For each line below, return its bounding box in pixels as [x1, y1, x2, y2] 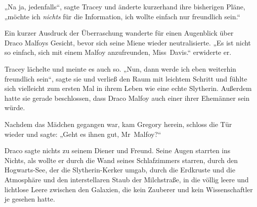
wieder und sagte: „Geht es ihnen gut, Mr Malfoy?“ [4, 128, 161, 139]
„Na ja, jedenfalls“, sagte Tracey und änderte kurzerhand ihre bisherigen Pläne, [4, 1, 246, 11]
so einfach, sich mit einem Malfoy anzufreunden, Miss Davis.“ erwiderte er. [4, 47, 231, 57]
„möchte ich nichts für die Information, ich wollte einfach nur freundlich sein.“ [4, 11, 241, 21]
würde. [4, 102, 25, 113]
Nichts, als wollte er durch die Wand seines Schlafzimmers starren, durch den [4, 155, 238, 165]
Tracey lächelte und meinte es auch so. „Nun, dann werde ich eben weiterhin [4, 63, 236, 74]
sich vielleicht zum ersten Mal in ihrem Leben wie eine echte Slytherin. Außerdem [4, 83, 252, 93]
